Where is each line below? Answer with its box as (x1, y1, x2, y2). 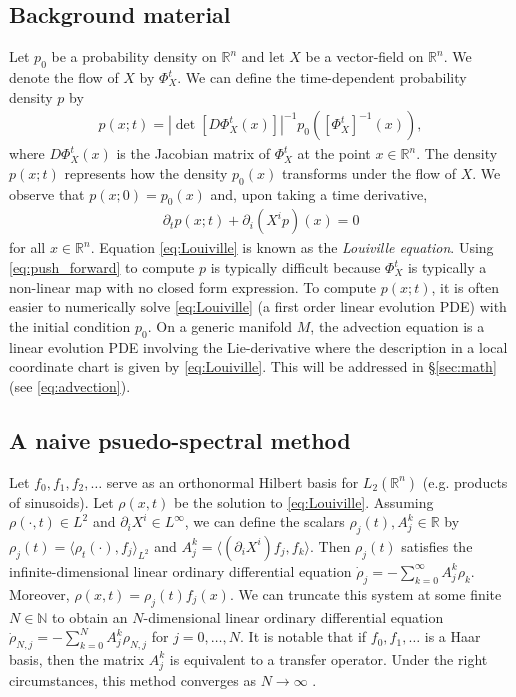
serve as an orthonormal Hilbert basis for (106, 471, 359, 492)
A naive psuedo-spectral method (9, 424, 351, 455)
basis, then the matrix (9, 648, 145, 669)
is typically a (407, 257, 487, 278)
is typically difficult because (210, 257, 381, 278)
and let (241, 46, 285, 67)
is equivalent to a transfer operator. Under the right (169, 648, 488, 669)
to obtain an (52, 606, 128, 627)
